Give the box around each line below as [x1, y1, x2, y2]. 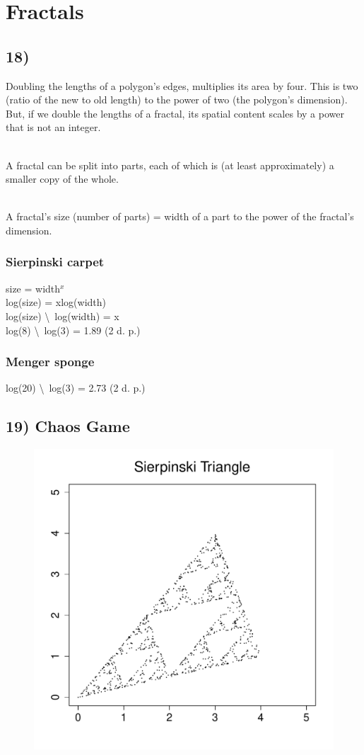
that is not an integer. [6, 120, 101, 135]
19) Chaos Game [6, 415, 130, 437]
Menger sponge [6, 353, 95, 370]
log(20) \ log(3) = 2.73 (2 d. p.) [6, 380, 146, 395]
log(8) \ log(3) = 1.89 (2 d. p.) [6, 322, 141, 337]
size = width [6, 280, 61, 295]
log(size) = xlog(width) [6, 295, 107, 310]
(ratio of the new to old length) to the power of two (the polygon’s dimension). [6, 92, 348, 107]
